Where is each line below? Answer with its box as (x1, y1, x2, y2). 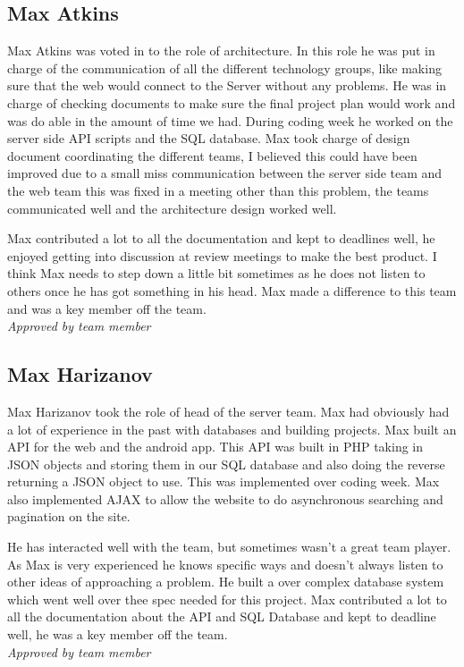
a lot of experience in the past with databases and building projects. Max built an (7, 419, 457, 438)
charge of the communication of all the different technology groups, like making (7, 58, 442, 77)
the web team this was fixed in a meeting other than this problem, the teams (7, 181, 429, 199)
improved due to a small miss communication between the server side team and (7, 164, 443, 182)
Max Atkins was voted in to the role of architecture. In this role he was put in (7, 41, 435, 60)
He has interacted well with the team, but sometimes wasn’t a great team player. (7, 537, 451, 556)
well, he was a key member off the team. (7, 625, 228, 644)
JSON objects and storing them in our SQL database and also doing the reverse (7, 454, 445, 473)
